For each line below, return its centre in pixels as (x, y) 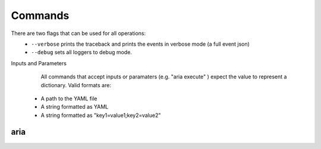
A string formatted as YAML (75, 107)
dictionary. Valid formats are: (76, 85)
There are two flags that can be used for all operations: (78, 33)
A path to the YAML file (69, 99)
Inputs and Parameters (39, 63)
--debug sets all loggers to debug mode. (81, 52)
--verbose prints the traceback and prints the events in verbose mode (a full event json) (140, 44)
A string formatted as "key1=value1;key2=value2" (101, 115)
